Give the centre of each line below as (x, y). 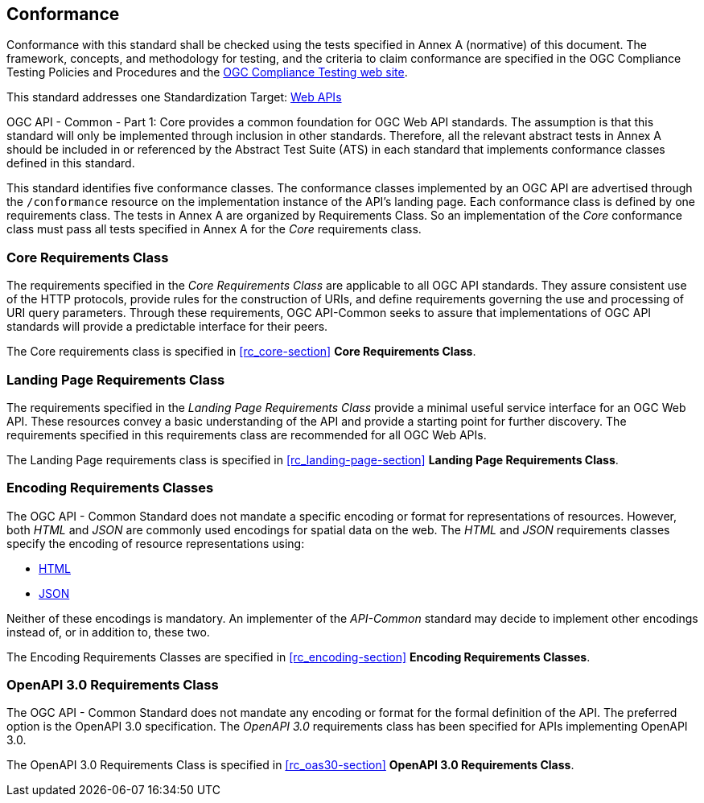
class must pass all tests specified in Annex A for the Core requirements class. (214, 229)
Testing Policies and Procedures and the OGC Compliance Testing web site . (207, 72)
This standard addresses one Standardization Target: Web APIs (174, 97)
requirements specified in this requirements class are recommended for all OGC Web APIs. (247, 434)
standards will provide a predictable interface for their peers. (167, 327)
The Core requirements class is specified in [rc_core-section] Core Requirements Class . (241, 352)
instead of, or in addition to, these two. (108, 632)
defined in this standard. (71, 163)
